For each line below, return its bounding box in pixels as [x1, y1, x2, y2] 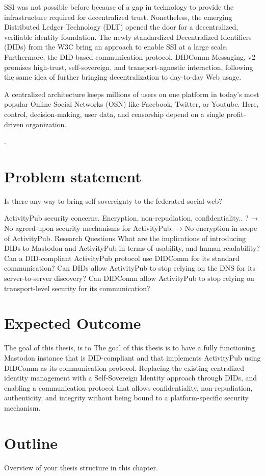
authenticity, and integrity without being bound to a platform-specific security [4, 392, 249, 403]
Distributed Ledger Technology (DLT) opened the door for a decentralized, [4, 21, 238, 32]
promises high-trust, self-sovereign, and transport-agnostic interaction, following [4, 61, 253, 72]
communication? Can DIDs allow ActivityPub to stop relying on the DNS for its [4, 263, 256, 273]
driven [4, 118, 24, 129]
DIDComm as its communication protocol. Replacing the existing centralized [4, 362, 245, 373]
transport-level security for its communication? [4, 282, 150, 293]
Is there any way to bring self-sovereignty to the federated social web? [4, 195, 222, 206]
